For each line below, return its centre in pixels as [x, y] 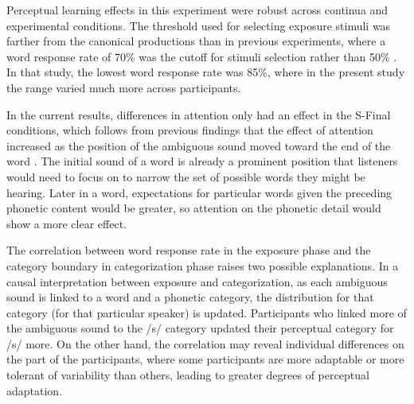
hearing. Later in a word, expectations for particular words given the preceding [199, 192]
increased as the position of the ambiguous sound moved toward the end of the [199, 145]
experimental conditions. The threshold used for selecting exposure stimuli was [199, 25]
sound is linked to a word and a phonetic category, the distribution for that [190, 297]
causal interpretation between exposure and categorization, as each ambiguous [197, 281]
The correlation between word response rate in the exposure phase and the [189, 250]
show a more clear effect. [66, 223]
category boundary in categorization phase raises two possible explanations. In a [203, 265]
